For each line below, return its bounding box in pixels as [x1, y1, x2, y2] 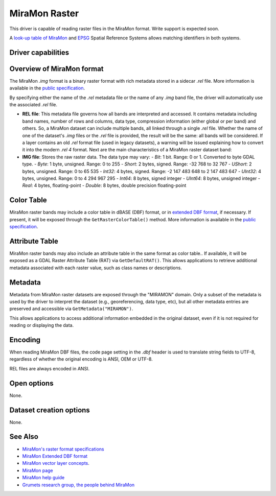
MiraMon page [22, 467, 53, 474]
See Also [9, 432, 38, 441]
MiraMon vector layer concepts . [22, 460, 89, 466]
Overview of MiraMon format [9, 64, 104, 73]
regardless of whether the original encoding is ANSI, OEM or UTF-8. [9, 356, 153, 362]
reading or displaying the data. [9, 322, 74, 328]
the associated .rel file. [9, 102, 57, 108]
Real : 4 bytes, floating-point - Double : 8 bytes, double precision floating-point [22, 182, 187, 188]
